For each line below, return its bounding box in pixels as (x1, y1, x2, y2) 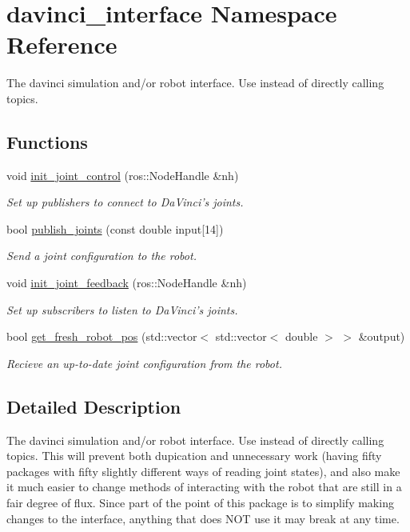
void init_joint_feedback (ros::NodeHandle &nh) (6, 274, 247, 291)
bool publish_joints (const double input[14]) (6, 220, 224, 237)
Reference (6, 28, 117, 61)
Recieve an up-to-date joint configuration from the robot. (6, 354, 282, 371)
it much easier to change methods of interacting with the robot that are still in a (6, 478, 402, 495)
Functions (6, 129, 88, 154)
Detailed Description (6, 394, 181, 418)
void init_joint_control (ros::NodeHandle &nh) (6, 166, 239, 183)
